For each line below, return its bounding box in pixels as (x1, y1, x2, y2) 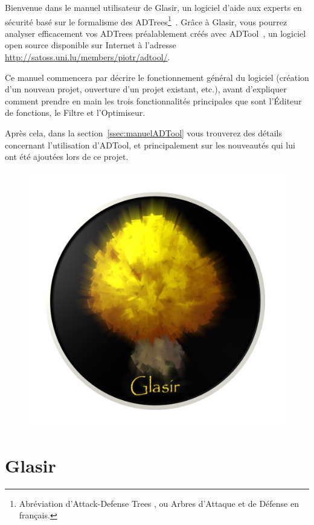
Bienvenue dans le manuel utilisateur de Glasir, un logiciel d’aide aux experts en (5, 1, 302, 13)
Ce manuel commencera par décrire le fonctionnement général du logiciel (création (5, 71, 309, 83)
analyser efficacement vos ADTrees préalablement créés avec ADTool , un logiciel (5, 27, 306, 39)
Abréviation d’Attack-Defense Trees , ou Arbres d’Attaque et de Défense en (19, 497, 299, 509)
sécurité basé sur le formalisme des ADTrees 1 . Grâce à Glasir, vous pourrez (5, 13, 287, 28)
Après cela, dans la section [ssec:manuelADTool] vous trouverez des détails (5, 127, 283, 139)
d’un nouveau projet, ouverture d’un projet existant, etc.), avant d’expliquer (5, 83, 287, 95)
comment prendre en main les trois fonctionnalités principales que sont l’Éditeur (5, 94, 302, 107)
